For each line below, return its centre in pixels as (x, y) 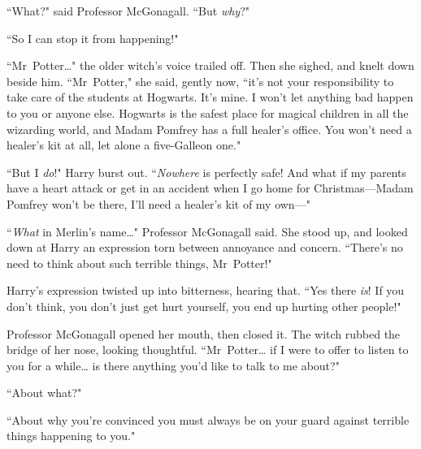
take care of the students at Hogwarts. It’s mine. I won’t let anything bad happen (210, 97)
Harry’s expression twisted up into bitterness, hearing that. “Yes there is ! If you (206, 290)
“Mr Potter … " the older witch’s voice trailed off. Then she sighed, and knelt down (210, 65)
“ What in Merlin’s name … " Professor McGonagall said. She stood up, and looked (207, 231)
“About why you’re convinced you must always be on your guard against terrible (208, 419)
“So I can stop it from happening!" (93, 38)
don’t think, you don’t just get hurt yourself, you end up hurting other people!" (204, 306)
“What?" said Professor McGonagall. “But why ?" (128, 11)
